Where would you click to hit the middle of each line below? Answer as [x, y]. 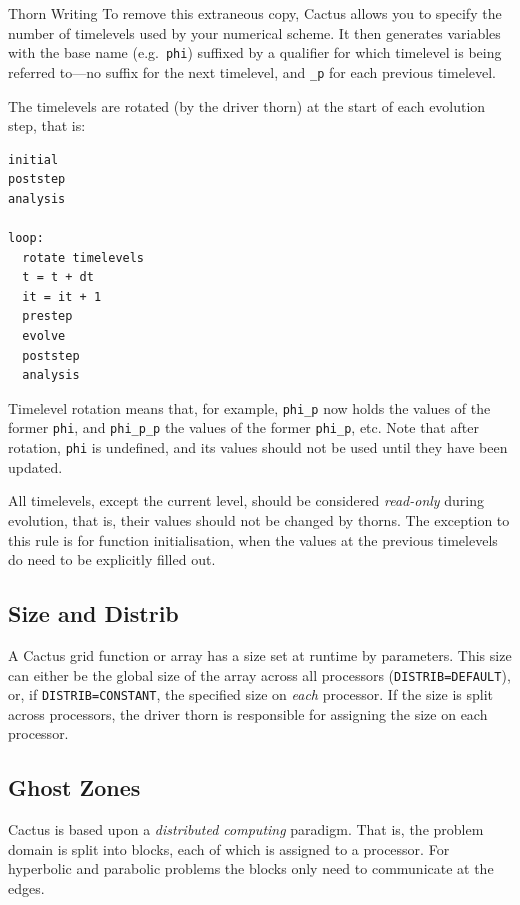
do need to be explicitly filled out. [112, 559]
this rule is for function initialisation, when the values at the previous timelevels [253, 539]
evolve [44, 336]
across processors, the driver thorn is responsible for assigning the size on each [248, 713]
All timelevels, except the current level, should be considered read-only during [246, 500]
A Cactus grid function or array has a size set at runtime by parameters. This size [260, 654]
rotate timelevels [83, 257]
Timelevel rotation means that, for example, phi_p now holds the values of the [249, 407]
